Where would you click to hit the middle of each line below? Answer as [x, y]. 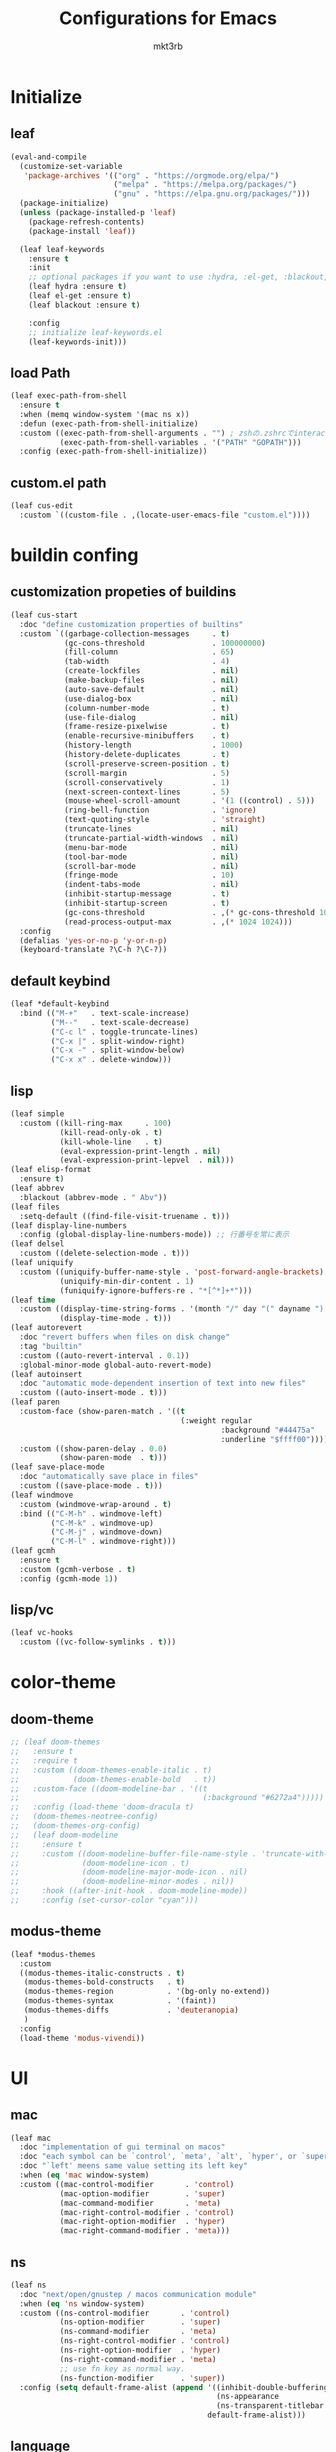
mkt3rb [168, 46]
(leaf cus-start [44, 615]
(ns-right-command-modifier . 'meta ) [138, 2359]
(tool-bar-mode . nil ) [151, 857]
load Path [40, 372]
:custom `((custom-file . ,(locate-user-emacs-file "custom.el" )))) [165, 515]
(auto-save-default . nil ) [151, 689]
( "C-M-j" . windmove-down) [106, 1532]
